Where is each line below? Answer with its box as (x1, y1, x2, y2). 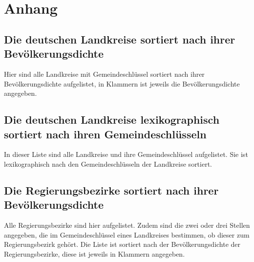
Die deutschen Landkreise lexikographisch (4, 112, 220, 127)
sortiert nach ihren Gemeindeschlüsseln (4, 126, 207, 141)
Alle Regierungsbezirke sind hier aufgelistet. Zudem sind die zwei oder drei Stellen (4, 220, 250, 230)
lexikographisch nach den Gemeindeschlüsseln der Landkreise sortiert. (4, 158, 212, 169)
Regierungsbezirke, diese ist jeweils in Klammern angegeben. (4, 248, 185, 259)
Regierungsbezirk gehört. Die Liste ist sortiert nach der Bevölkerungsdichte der (4, 239, 241, 249)
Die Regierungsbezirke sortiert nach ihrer (4, 182, 219, 197)
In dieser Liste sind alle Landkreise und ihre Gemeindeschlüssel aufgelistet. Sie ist (4, 149, 248, 159)
